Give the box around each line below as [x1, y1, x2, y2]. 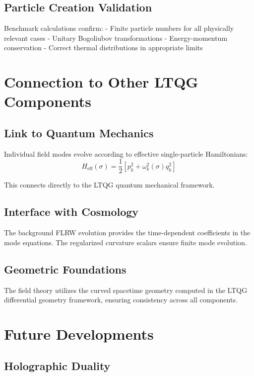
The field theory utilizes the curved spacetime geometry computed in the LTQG [4, 284, 248, 295]
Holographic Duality [4, 358, 111, 373]
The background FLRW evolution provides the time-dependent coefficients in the [4, 227, 251, 238]
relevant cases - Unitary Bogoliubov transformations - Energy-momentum [4, 32, 228, 43]
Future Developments [4, 323, 154, 344]
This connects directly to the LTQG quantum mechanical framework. [4, 180, 215, 190]
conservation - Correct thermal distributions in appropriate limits [4, 42, 203, 53]
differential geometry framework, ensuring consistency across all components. [4, 294, 238, 305]
